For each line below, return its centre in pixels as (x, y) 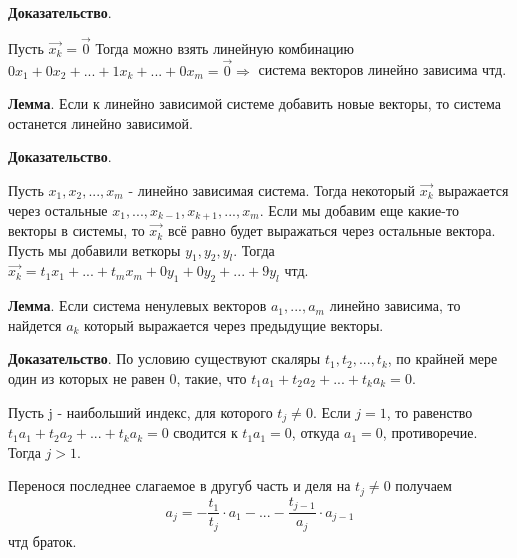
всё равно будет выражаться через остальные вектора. (331, 230)
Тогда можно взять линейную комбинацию (224, 47)
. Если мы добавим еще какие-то (359, 209)
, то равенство (429, 411)
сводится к (205, 432)
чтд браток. (42, 540)
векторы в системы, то (76, 230)
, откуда (315, 432)
